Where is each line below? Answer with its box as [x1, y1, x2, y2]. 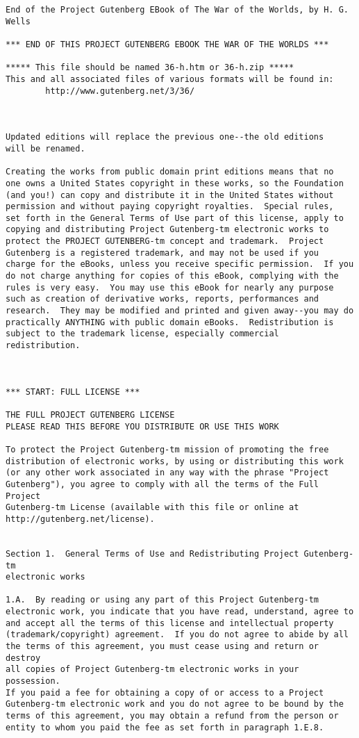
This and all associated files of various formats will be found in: [6, 74, 334, 84]
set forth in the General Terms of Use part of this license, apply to [6, 213, 344, 223]
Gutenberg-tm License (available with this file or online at [6, 502, 299, 513]
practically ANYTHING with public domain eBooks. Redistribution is [6, 317, 334, 327]
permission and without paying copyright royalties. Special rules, [6, 202, 334, 212]
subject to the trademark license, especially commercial [6, 329, 279, 339]
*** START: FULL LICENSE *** [6, 386, 140, 397]
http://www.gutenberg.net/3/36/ [45, 85, 195, 96]
